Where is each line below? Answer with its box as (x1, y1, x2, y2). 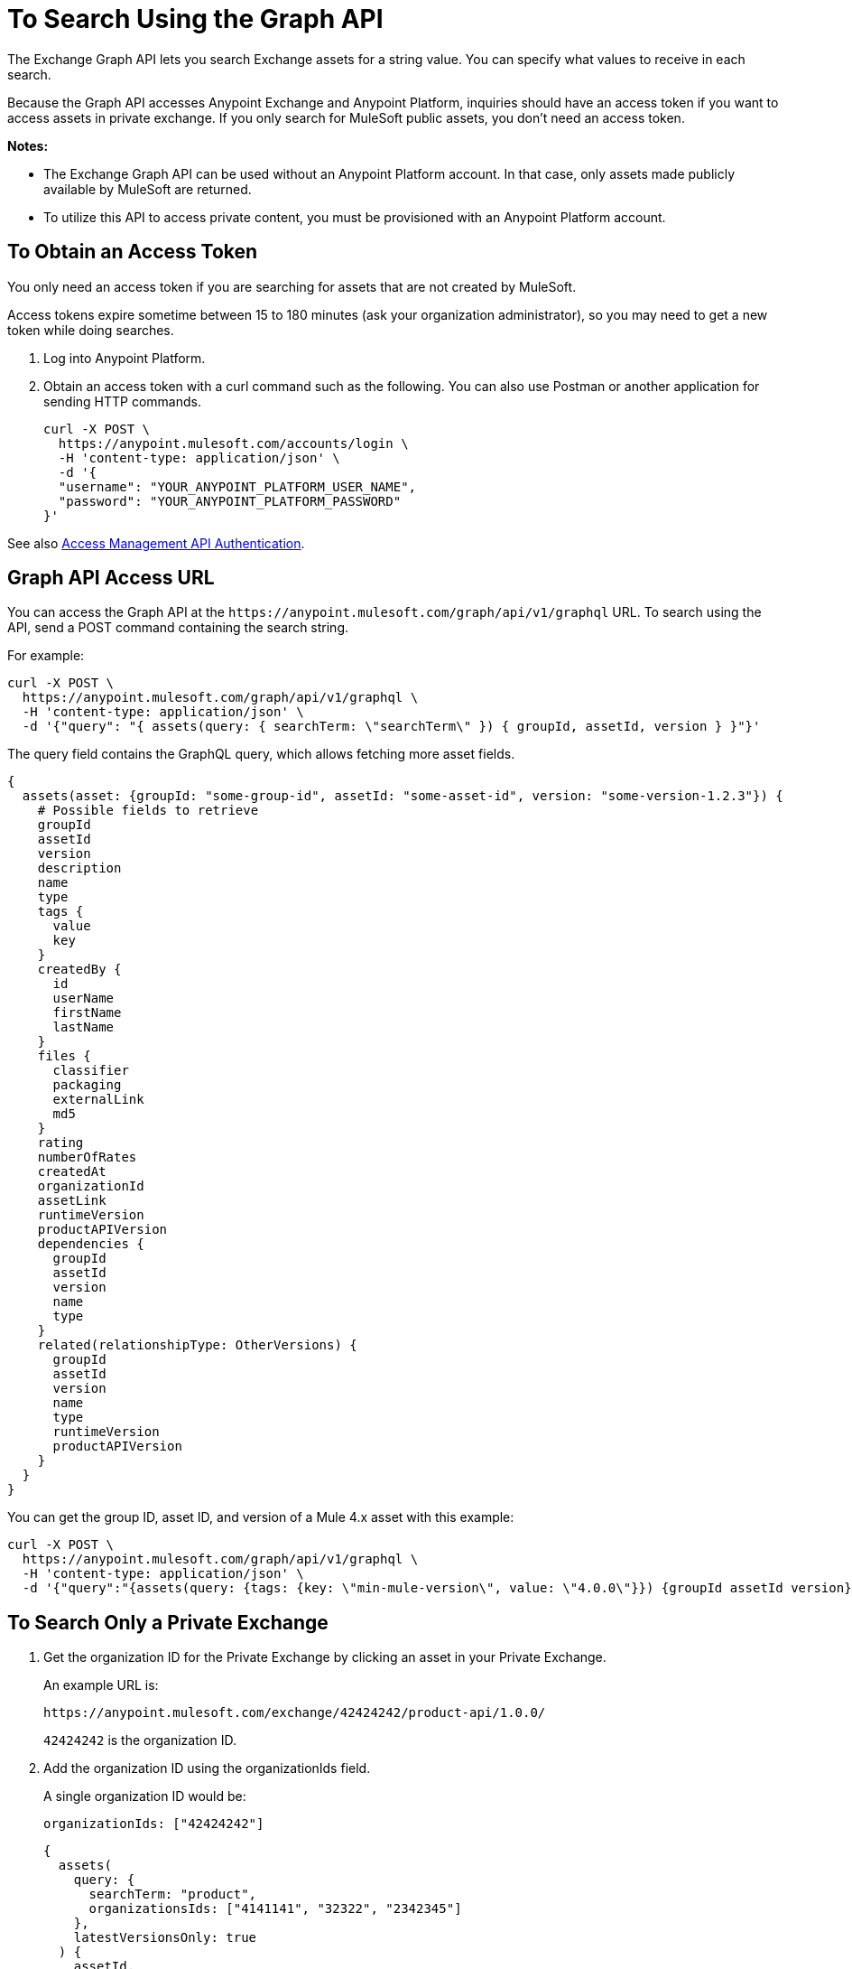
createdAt (37, 1164, 106, 1180)
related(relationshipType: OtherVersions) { (37, 1338, 357, 1353)
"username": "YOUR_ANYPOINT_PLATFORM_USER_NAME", (58, 479, 417, 494)
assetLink (37, 1193, 106, 1208)
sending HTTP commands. (43, 393, 201, 409)
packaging (52, 1078, 122, 1093)
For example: (7, 648, 85, 664)
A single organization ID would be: (43, 1788, 246, 1805)
